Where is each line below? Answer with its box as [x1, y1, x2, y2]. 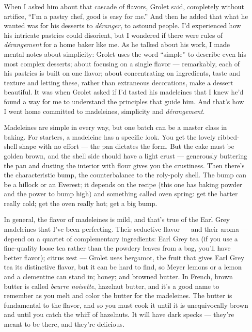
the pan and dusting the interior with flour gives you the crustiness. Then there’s [4, 160, 245, 170]
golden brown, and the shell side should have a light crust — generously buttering [4, 150, 248, 160]
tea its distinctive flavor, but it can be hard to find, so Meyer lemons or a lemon [4, 262, 242, 272]
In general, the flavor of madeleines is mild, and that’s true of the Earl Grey [4, 214, 230, 224]
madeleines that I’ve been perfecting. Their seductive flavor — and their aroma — [4, 224, 248, 234]
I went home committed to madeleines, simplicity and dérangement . [4, 106, 205, 116]
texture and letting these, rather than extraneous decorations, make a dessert [4, 77, 234, 87]
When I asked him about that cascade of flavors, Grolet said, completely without [4, 1, 244, 11]
